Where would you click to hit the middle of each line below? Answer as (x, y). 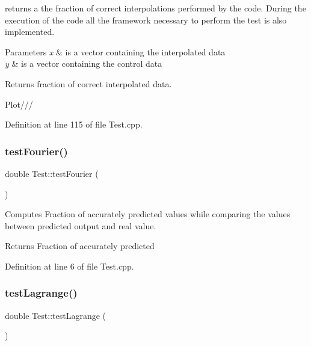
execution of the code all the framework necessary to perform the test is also (146, 20)
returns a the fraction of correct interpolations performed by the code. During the (155, 8)
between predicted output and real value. (81, 225)
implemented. (30, 32)
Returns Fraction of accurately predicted (80, 246)
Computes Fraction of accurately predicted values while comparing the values (148, 214)
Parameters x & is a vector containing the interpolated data (115, 51)
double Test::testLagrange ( (55, 315)
